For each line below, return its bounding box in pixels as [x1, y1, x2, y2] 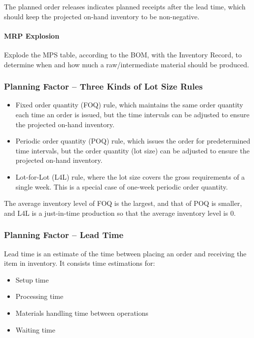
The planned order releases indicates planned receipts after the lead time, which [4, 1, 246, 11]
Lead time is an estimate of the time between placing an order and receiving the [4, 248, 247, 258]
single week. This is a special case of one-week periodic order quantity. [15, 181, 228, 192]
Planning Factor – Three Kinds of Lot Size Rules [4, 80, 203, 93]
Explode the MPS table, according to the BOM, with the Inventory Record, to [4, 49, 242, 59]
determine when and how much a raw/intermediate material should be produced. [4, 59, 249, 69]
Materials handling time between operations [15, 307, 148, 318]
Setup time [15, 274, 49, 285]
